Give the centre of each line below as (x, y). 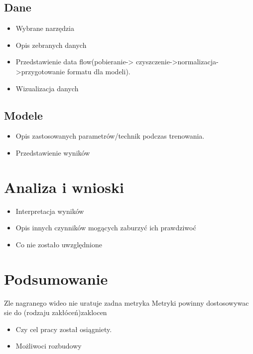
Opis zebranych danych (51, 45)
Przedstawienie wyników (53, 152)
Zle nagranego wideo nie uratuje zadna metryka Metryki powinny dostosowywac (126, 302)
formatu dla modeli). (99, 71)
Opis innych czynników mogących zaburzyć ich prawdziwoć (106, 228)
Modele (23, 115)
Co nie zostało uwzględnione (59, 244)
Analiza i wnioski (64, 187)
